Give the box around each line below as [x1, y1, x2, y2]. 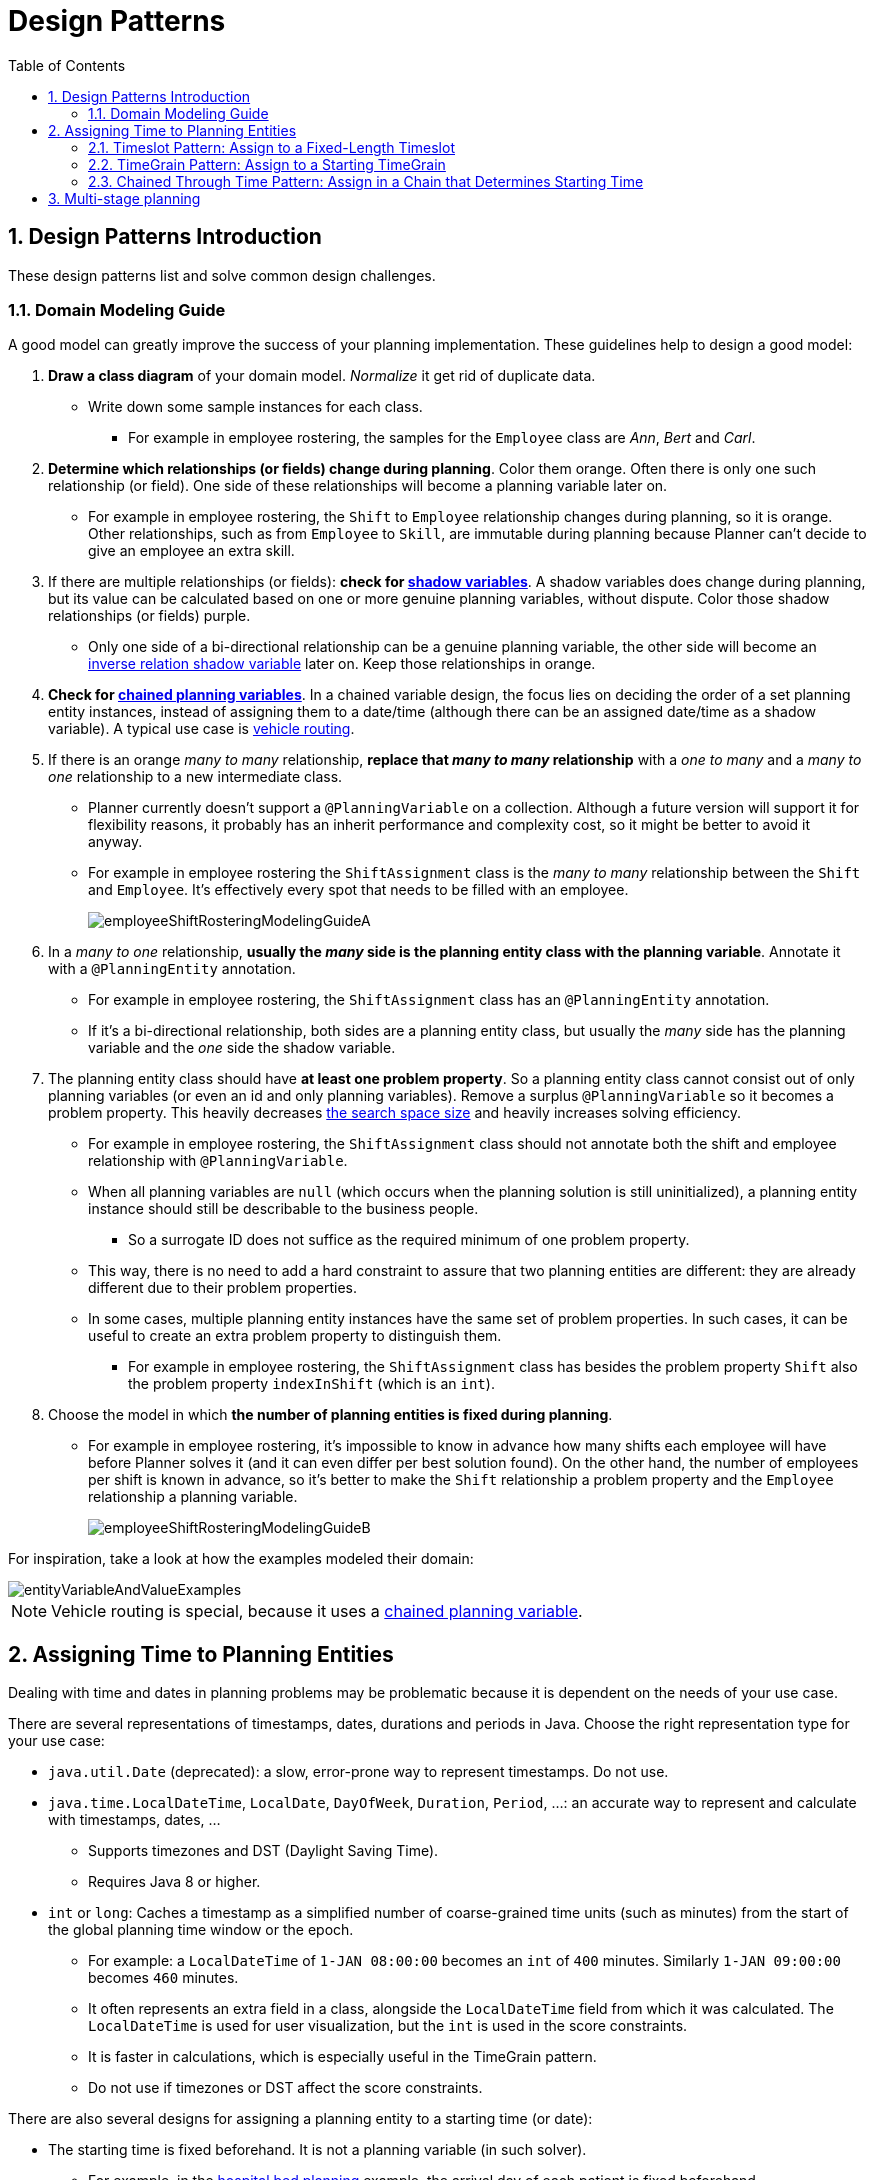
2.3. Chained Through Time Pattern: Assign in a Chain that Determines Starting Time [88, 172, 644, 190]
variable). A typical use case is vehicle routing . [48, 720, 355, 738]
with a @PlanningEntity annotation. [48, 960, 296, 978]
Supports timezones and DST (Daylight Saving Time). [88, 1842, 439, 1860]
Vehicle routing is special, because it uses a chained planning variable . [51, 1601, 583, 1622]
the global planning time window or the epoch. [48, 1921, 354, 1939]
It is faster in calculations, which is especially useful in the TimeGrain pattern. [88, 2048, 597, 2066]
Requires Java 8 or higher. [88, 1873, 261, 1891]
